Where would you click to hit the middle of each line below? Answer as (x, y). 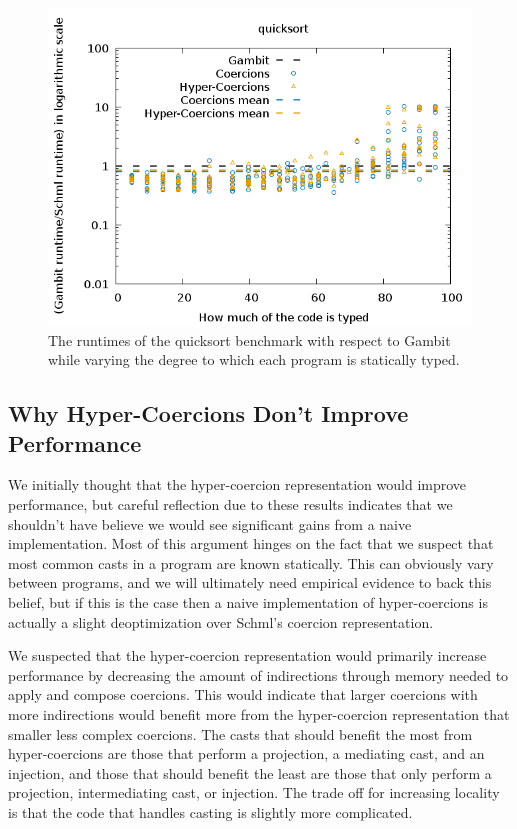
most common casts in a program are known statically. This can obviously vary (251, 562)
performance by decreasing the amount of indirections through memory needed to (258, 674)
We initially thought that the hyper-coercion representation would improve (237, 484)
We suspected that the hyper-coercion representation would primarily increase (247, 655)
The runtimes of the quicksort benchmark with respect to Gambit (249, 339)
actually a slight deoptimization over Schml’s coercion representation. (221, 621)
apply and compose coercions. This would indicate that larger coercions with (243, 694)
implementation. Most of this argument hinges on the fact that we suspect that (251, 543)
